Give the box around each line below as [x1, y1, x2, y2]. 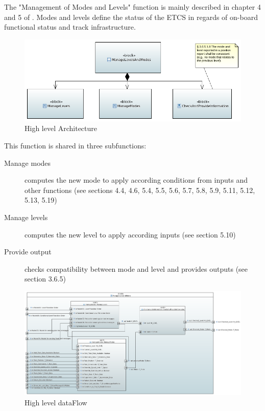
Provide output [4, 246, 52, 257]
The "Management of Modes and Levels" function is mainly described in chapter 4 [4, 2, 261, 12]
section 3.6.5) [25, 273, 66, 284]
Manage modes [4, 157, 51, 168]
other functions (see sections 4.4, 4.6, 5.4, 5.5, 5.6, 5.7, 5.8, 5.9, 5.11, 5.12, [25, 184, 255, 195]
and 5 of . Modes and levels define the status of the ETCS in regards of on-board [4, 11, 258, 22]
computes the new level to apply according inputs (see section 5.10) [25, 229, 236, 240]
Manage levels [4, 211, 48, 222]
